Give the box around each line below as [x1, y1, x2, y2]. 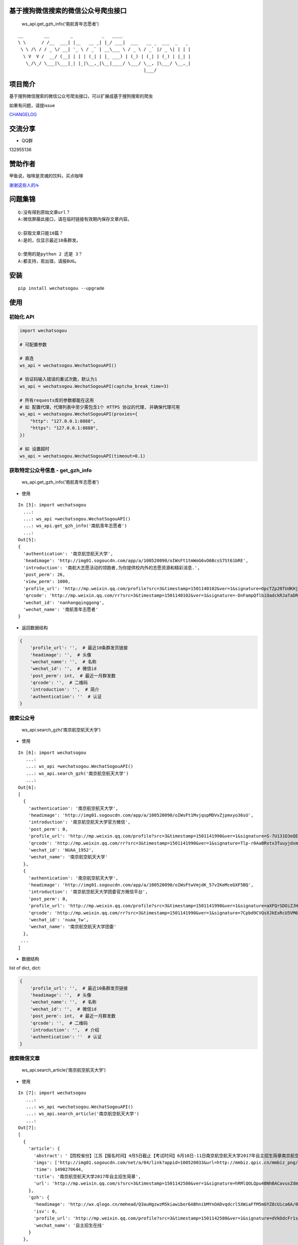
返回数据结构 [21, 624, 48, 630]
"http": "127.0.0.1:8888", [30, 418, 96, 424]
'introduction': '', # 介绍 [30, 1027, 99, 1033]
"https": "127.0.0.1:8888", [30, 425, 99, 431]
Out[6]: [18, 784, 37, 790]
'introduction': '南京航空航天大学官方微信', [28, 819, 131, 825]
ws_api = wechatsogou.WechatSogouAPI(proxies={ [19, 411, 138, 417]
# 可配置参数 [19, 342, 47, 347]
